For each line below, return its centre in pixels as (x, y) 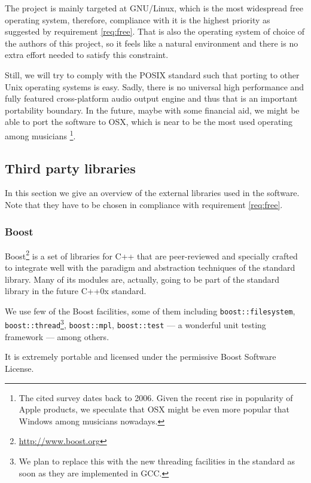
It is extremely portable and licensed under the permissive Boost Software (141, 357)
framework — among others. (57, 336)
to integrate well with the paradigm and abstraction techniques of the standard (150, 268)
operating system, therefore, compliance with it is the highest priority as (138, 19)
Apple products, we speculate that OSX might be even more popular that (154, 409)
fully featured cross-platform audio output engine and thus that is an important (151, 98)
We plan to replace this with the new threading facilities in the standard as (157, 461)
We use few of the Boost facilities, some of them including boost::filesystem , (150, 311)
